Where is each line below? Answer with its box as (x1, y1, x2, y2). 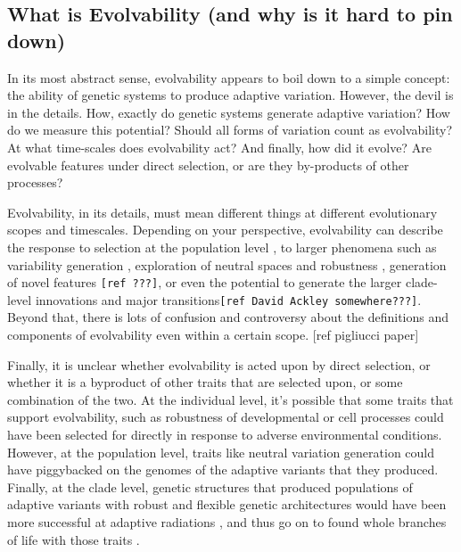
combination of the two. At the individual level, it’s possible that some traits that (7, 390, 454, 408)
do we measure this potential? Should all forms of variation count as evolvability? (7, 120, 452, 139)
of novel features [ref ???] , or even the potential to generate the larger (7, 273, 402, 292)
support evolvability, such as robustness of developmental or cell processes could (7, 408, 444, 426)
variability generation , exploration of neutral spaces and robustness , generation (7, 255, 447, 274)
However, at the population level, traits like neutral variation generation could (7, 442, 435, 461)
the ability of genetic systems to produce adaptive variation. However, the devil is (7, 86, 454, 104)
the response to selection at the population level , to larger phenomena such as (7, 237, 437, 256)
